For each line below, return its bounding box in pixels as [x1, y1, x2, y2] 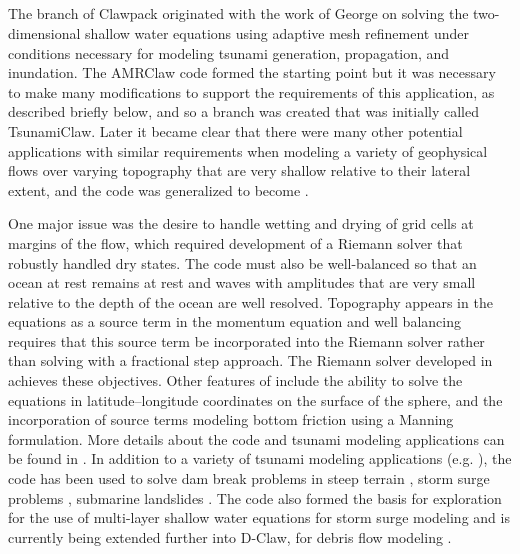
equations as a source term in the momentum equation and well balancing [8, 311, 461, 332]
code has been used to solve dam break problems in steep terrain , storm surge [8, 468, 490, 489]
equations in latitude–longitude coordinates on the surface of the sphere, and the [8, 389, 503, 410]
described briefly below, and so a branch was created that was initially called [8, 101, 480, 122]
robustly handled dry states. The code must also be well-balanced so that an [8, 252, 477, 273]
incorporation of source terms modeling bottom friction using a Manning [8, 409, 454, 430]
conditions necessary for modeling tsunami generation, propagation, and [8, 42, 450, 63]
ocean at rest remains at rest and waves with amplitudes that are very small [8, 272, 476, 293]
